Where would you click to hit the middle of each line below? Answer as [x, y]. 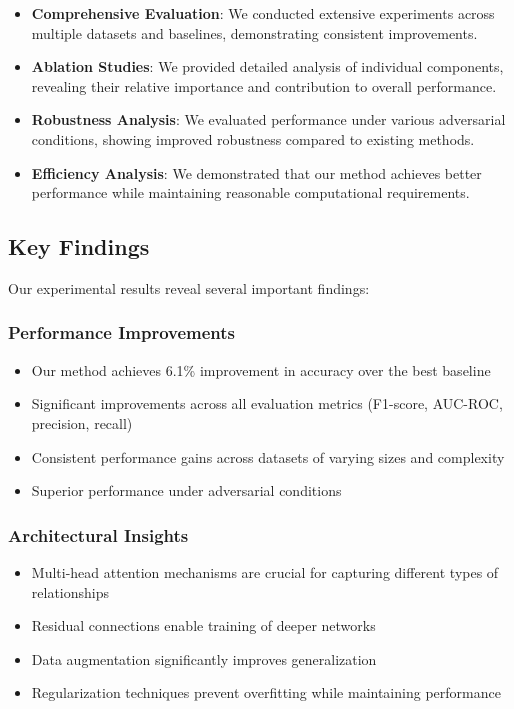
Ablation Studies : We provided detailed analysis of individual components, [267, 66]
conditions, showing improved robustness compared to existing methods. [253, 138]
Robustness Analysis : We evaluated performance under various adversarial [268, 119]
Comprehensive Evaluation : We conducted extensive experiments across [263, 13]
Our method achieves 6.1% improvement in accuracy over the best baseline [261, 369]
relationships [70, 591]
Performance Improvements [122, 332]
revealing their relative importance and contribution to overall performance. [264, 85]
